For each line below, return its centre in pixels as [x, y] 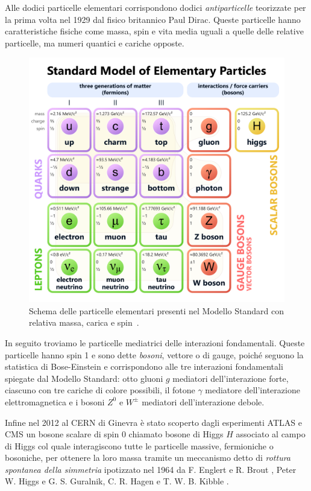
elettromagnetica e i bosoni [55, 401]
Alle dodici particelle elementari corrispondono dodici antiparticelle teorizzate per [155, 7]
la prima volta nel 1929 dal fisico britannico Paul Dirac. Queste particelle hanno [153, 19]
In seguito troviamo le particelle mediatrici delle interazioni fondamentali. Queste [155, 342]
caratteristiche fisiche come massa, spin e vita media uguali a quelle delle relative [154, 31]
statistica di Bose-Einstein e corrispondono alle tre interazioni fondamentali [144, 366]
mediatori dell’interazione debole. [203, 401]
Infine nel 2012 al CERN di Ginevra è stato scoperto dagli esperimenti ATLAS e [153, 422]
